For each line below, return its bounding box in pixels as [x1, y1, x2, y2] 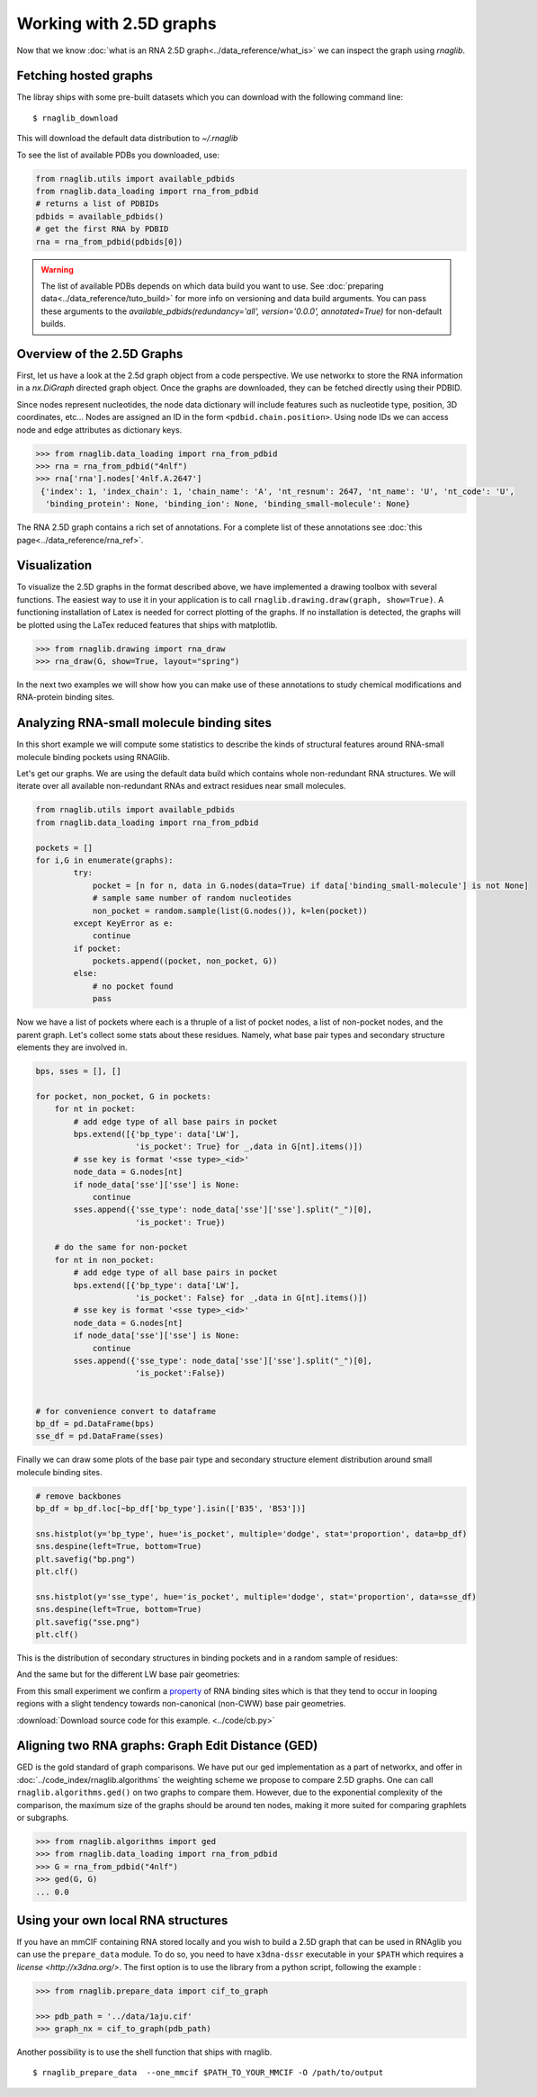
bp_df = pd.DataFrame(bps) [35, 1418, 155, 1429]
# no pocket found [92, 981, 175, 991]
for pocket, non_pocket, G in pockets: [35, 1091, 211, 1101]
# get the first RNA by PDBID [35, 224, 169, 234]
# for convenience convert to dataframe [35, 1406, 216, 1416]
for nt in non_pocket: [54, 1255, 155, 1265]
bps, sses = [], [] [35, 1066, 121, 1076]
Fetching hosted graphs [16, 68, 153, 84]
